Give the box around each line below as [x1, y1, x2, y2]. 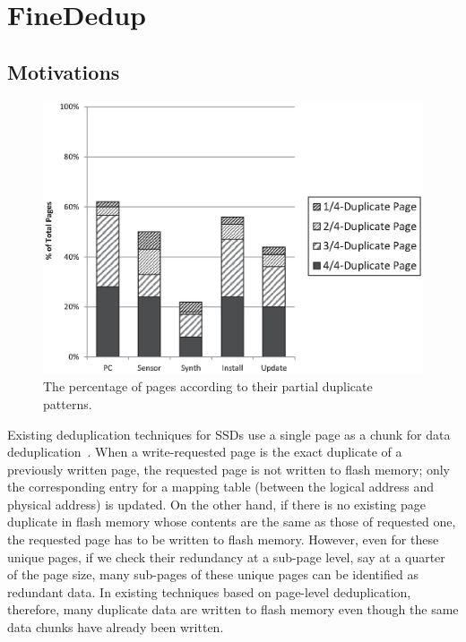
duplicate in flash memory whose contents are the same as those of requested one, [7, 512, 456, 531]
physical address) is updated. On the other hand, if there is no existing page [7, 494, 426, 513]
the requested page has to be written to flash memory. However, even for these [7, 530, 439, 549]
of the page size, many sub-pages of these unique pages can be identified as [7, 565, 419, 584]
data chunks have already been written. [7, 618, 224, 637]
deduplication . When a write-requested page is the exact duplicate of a [7, 442, 402, 461]
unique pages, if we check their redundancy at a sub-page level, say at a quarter [7, 547, 445, 566]
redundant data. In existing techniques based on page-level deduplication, [7, 582, 411, 601]
